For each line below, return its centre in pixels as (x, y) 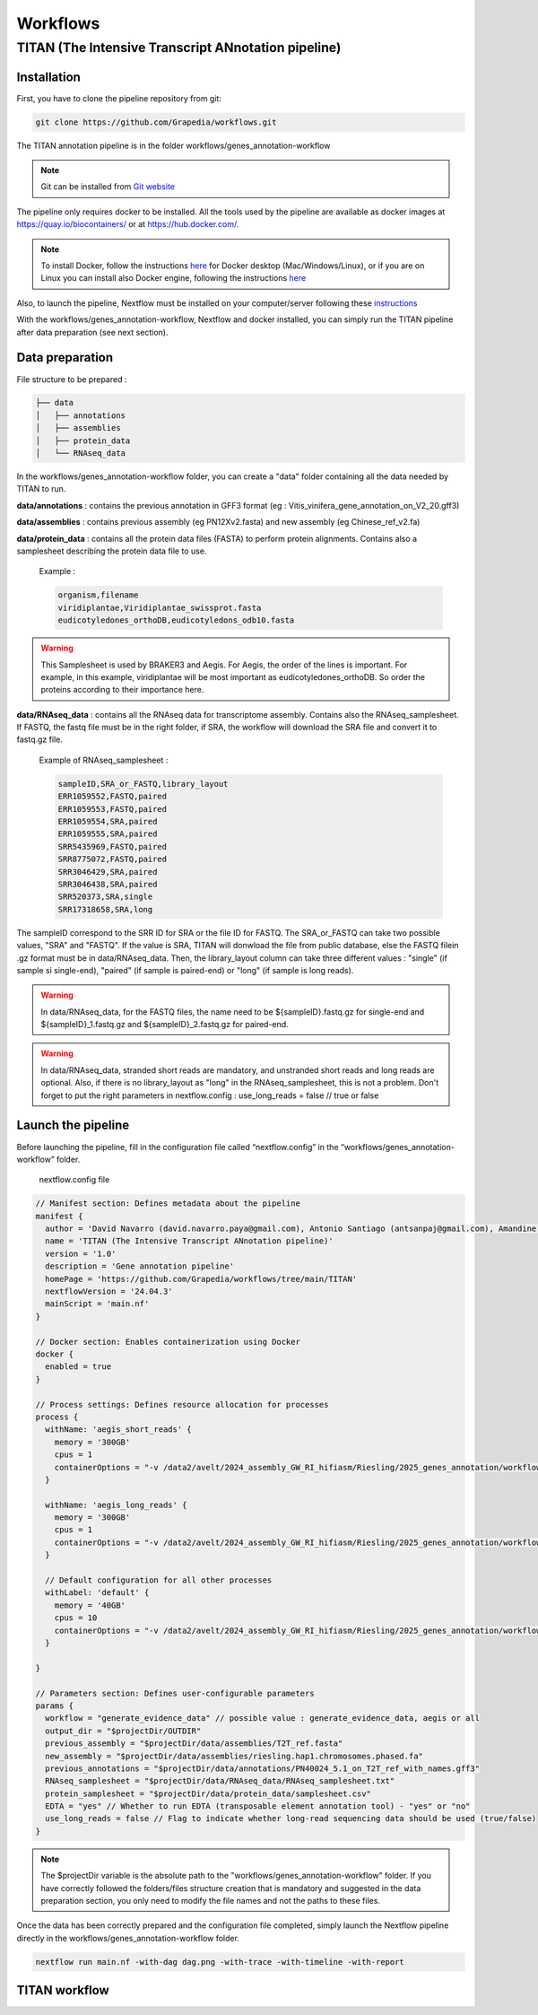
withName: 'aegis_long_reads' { (116, 1505)
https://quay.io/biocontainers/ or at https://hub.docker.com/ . (128, 224)
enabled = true (78, 1367)
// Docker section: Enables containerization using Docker (168, 1342)
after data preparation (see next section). (92, 332)
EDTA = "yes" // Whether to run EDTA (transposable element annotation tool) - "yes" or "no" (258, 1806)
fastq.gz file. (39, 739)
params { (55, 1705)
